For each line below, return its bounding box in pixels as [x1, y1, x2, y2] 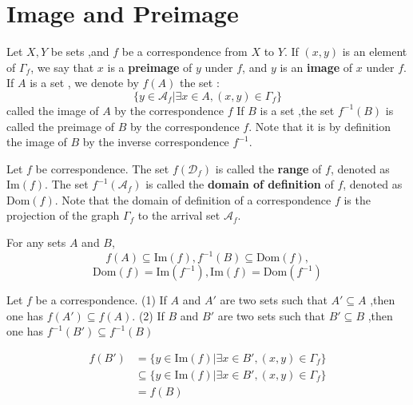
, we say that [30, 58, 94, 75]
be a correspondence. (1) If [35, 292, 167, 308]
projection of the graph [6, 207, 120, 224]
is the [344, 191, 371, 208]
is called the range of [215, 160, 322, 177]
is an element [342, 43, 407, 60]
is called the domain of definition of [145, 176, 334, 193]
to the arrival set [137, 207, 220, 224]
